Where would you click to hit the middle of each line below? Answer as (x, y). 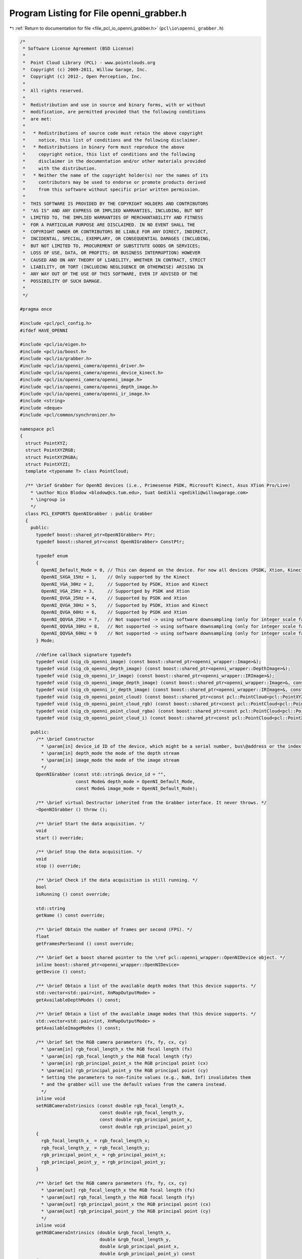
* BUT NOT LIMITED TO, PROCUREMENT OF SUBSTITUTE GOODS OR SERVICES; (112, 246)
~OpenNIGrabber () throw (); (72, 810)
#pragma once (36, 309)
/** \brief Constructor (65, 739)
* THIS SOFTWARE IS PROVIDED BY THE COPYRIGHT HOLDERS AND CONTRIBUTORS (116, 203)
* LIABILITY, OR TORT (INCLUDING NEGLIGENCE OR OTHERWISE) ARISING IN (113, 267)
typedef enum (52, 556)
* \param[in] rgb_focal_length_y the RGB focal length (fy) (117, 1056)
